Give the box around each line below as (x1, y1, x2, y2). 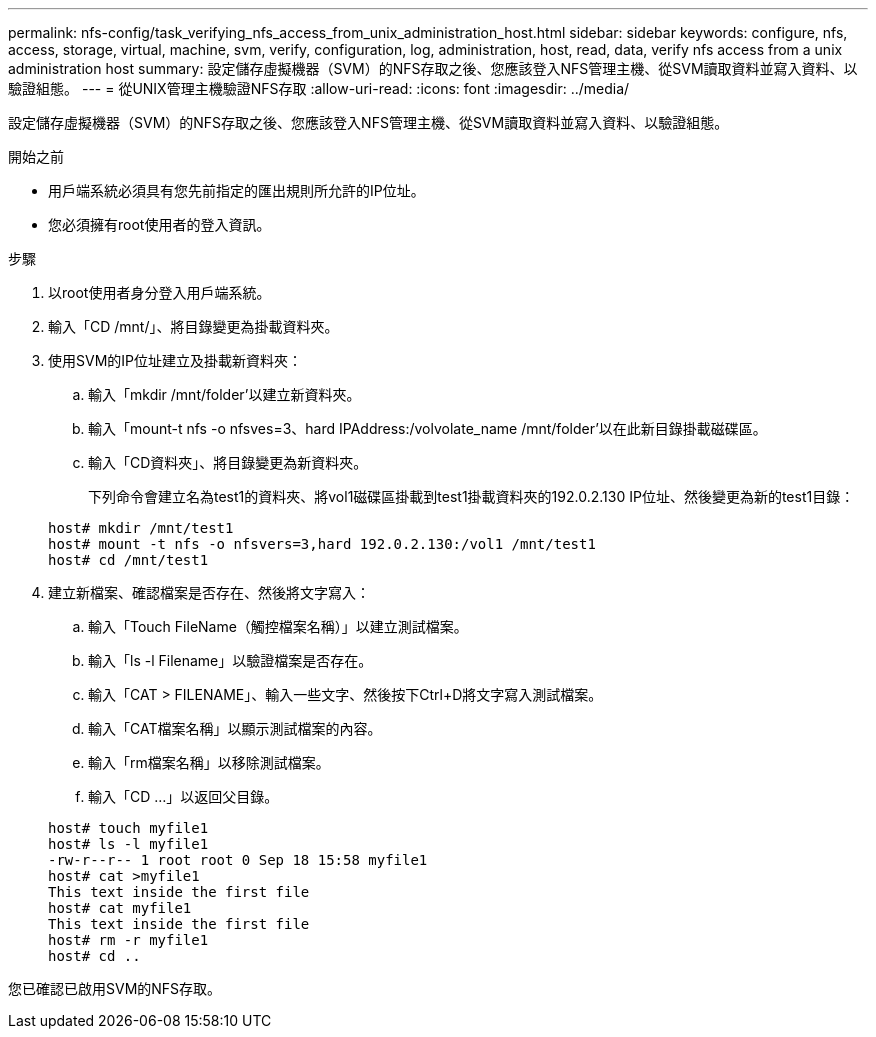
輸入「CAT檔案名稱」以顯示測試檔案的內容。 (88, 720, 382, 737)
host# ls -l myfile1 (48, 836, 209, 852)
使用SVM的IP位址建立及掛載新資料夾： (48, 352, 302, 369)
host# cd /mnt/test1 (48, 552, 209, 568)
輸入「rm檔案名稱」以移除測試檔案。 (88, 754, 330, 771)
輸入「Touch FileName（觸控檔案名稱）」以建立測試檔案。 (88, 618, 468, 635)
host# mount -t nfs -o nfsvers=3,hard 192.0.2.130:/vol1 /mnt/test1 (48, 536, 596, 552)
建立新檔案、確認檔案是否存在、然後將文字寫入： (48, 584, 370, 601)
